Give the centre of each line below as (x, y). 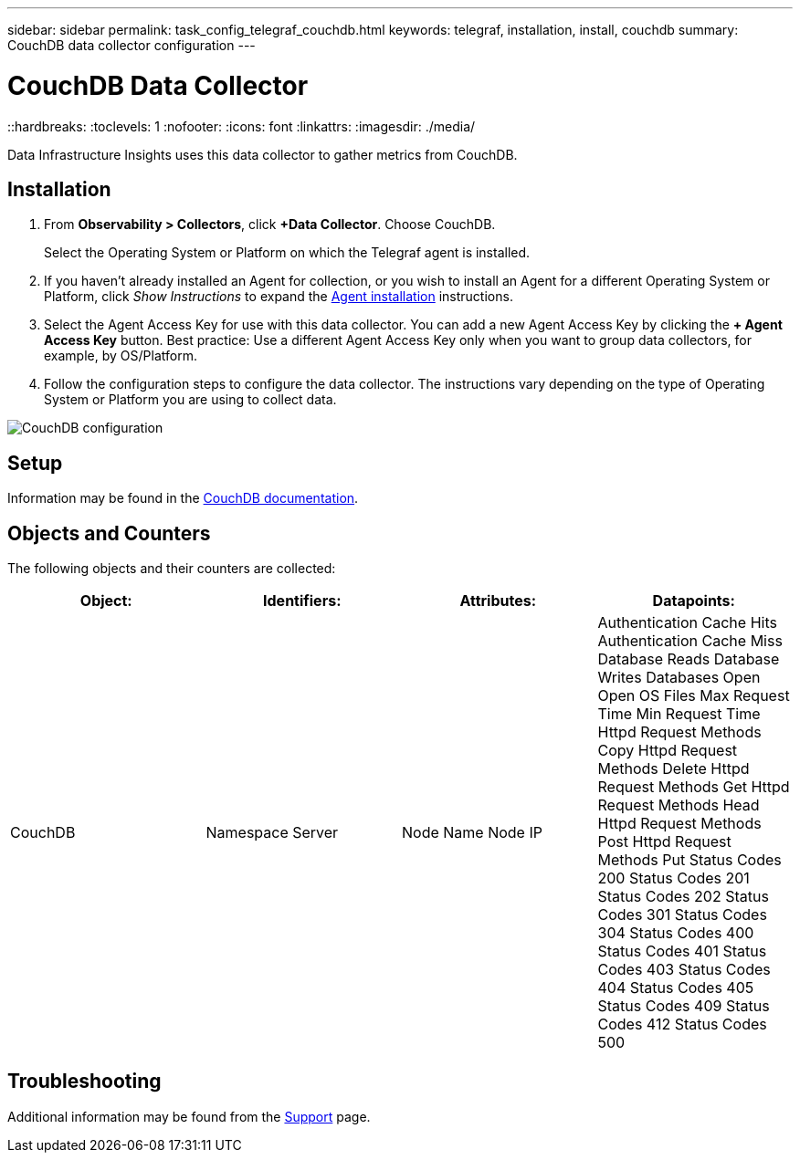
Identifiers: (302, 601)
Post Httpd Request (664, 842)
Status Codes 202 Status (683, 897)
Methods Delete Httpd (674, 769)
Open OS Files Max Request (694, 696)
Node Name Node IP (472, 833)
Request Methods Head (679, 805)
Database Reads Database (689, 659)
